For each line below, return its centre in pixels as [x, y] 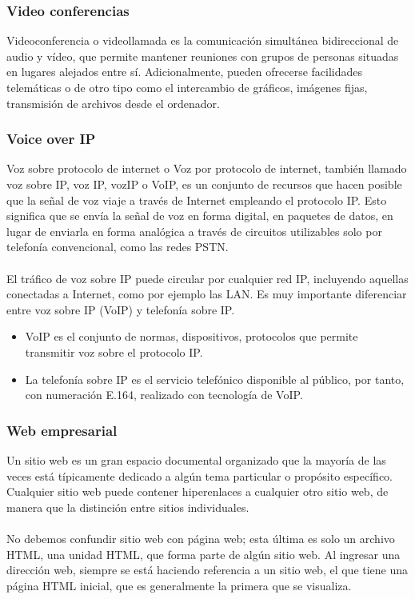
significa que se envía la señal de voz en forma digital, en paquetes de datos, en [200, 216]
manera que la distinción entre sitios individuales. [128, 507]
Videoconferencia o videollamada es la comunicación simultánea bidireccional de [203, 40]
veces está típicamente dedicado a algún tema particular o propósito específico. [200, 475]
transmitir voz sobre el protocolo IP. [114, 351]
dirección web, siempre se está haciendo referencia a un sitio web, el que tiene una [207, 570]
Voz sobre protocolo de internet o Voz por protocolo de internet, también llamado [207, 168]
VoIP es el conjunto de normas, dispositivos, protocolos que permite [192, 336]
